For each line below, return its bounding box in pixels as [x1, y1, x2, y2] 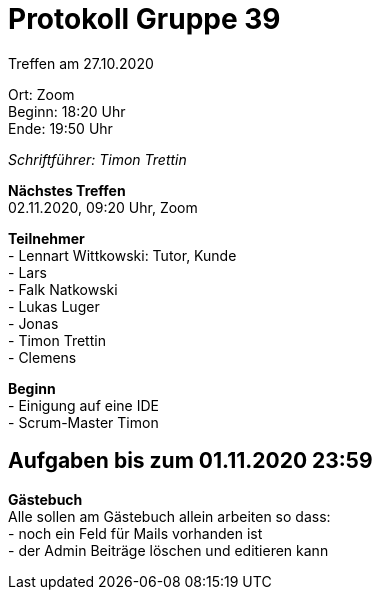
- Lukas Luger [8, 297, 100, 315]
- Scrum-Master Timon [8, 413, 159, 431]
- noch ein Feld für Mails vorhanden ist [8, 524, 263, 542]
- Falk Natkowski [8, 280, 118, 298]
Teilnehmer [8, 229, 85, 247]
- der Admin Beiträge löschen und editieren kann [8, 541, 329, 559]
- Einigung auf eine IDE [8, 396, 159, 414]
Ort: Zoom [8, 85, 75, 103]
